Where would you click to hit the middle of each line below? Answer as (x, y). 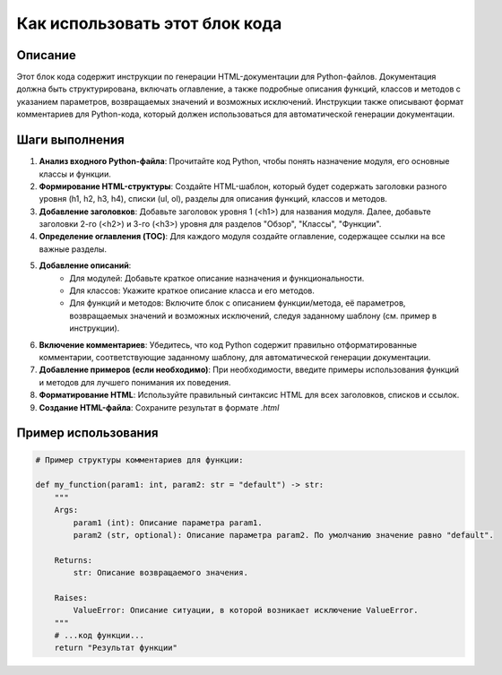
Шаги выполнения (70, 140)
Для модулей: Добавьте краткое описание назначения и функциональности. (217, 278)
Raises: (71, 597)
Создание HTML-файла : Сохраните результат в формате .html (159, 407)
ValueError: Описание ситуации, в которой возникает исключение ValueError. (246, 610)
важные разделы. (73, 249)
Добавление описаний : (85, 265)
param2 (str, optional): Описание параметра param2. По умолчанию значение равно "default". (284, 535)
